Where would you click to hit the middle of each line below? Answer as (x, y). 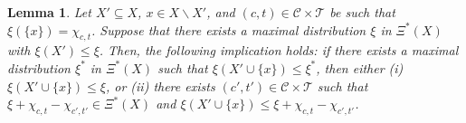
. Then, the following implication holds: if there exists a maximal (279, 50)
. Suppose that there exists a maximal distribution (229, 29)
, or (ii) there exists (160, 85)
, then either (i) (360, 67)
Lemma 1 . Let (49, 12)
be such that (362, 12)
